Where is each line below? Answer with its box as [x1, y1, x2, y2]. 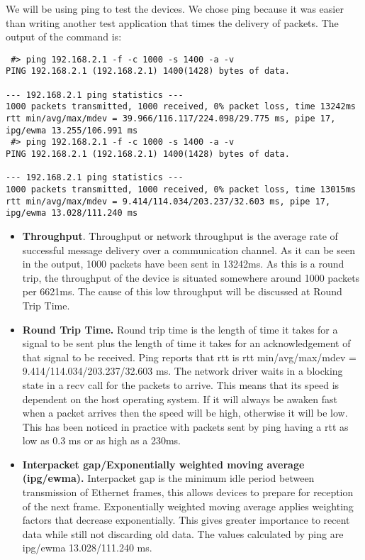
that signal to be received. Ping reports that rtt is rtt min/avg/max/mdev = [22, 349, 356, 364]
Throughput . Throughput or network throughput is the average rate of [22, 228, 338, 243]
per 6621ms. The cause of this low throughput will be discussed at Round [22, 284, 342, 299]
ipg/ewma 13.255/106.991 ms [6, 125, 138, 136]
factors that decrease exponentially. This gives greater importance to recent [22, 512, 350, 527]
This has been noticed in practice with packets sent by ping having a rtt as [22, 419, 349, 434]
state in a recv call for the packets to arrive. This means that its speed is [22, 377, 339, 392]
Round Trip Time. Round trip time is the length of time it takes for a [22, 322, 338, 336]
